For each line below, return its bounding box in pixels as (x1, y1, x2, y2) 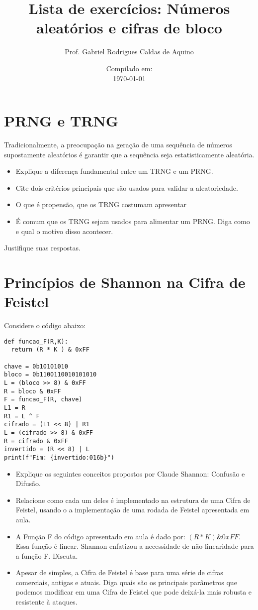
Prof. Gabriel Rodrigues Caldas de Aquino (65, 46, 194, 57)
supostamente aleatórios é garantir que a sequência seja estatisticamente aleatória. (4, 149, 255, 159)
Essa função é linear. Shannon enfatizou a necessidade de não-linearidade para (15, 541, 254, 551)
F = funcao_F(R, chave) (4, 396, 83, 403)
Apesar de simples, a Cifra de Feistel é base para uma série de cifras (15, 567, 223, 578)
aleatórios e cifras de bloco (36, 17, 222, 38)
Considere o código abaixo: (4, 320, 86, 331)
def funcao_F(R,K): (4, 338, 68, 345)
